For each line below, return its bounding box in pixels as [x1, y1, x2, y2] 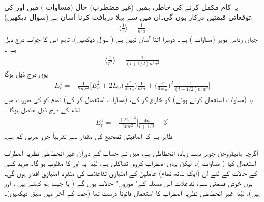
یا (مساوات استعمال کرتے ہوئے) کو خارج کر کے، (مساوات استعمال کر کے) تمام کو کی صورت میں [4, 94, 253, 105]
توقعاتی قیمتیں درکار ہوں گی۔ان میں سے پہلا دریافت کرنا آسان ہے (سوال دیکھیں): [4, 11, 253, 22]
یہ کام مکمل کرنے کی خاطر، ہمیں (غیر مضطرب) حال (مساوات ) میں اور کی [4, 2, 238, 12]
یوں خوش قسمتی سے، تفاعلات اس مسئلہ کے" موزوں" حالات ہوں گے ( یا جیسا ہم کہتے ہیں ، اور [4, 178, 253, 188]
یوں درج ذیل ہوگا [4, 68, 48, 79]
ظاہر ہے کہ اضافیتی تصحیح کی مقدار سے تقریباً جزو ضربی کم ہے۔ [4, 130, 173, 141]
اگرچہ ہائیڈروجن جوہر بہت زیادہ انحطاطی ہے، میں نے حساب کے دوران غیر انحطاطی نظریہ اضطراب [4, 147, 258, 158]
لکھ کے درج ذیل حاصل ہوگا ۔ [4, 104, 80, 114]
